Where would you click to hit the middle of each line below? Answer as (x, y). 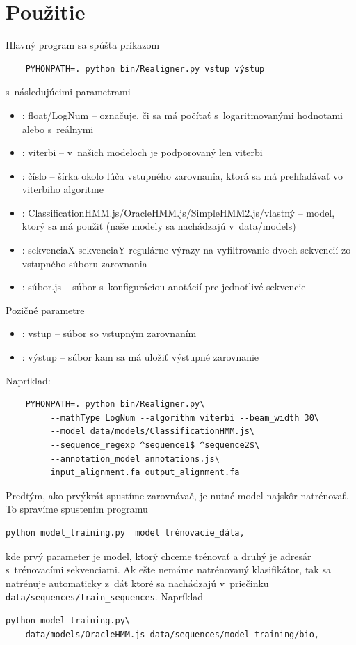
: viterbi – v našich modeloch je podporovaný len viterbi (142, 152)
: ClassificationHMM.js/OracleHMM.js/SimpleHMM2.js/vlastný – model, (178, 212)
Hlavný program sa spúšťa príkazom (83, 45)
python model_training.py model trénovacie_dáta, (125, 533)
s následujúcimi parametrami (68, 92)
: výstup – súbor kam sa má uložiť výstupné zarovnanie (140, 357)
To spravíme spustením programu (77, 509)
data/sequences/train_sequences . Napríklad (105, 597)
